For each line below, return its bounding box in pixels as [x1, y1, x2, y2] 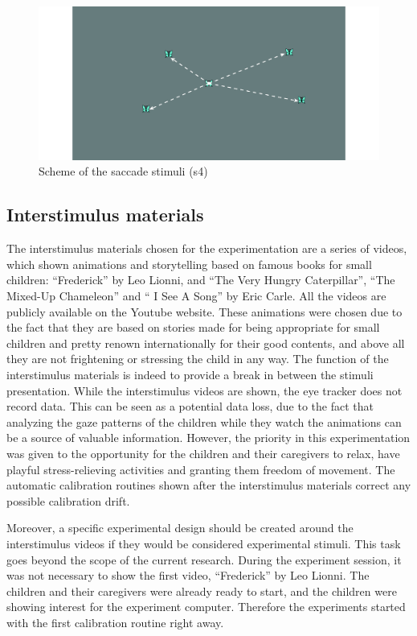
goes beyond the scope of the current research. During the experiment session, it [6, 551, 402, 568]
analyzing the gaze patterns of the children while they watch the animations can [6, 413, 402, 430]
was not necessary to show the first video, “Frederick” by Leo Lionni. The [6, 567, 370, 584]
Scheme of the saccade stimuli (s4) [39, 163, 208, 180]
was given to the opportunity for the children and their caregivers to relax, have [6, 444, 400, 461]
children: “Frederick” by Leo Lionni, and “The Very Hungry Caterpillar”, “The [6, 271, 395, 288]
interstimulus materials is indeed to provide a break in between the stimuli [6, 366, 374, 383]
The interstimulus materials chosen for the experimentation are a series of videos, [6, 240, 407, 257]
